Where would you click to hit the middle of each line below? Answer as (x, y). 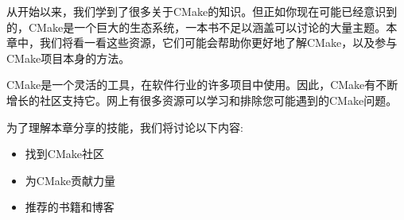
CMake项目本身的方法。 (68, 58)
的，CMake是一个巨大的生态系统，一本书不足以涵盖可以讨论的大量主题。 (196, 27)
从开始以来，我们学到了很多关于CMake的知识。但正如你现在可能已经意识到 (202, 11)
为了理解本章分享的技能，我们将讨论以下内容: (125, 127)
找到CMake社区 (64, 154)
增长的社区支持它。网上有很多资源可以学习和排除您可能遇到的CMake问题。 (202, 100)
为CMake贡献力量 (70, 180)
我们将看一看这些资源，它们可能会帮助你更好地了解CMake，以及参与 (218, 42)
